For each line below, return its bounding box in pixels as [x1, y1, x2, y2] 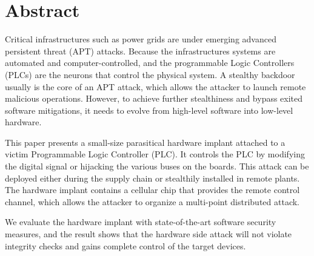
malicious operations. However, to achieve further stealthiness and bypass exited [5, 92, 303, 105]
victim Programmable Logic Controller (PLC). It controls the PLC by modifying [5, 148, 305, 160]
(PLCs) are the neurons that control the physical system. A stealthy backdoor [5, 68, 295, 80]
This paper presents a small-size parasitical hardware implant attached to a [5, 136, 286, 148]
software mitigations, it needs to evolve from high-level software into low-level [5, 103, 293, 116]
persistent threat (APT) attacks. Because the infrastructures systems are [5, 44, 276, 57]
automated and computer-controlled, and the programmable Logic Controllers [5, 56, 295, 69]
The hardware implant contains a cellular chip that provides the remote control [5, 183, 300, 196]
